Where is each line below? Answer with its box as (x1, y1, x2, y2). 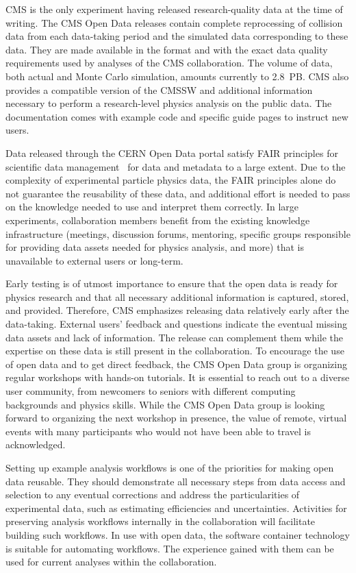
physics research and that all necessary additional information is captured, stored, (5, 289, 349, 304)
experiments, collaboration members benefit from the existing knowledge (5, 212, 310, 227)
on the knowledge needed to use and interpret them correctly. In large (5, 199, 299, 214)
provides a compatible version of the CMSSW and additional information (5, 82, 313, 97)
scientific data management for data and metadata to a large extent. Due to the (5, 159, 346, 173)
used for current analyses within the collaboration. (5, 554, 217, 569)
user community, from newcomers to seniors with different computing (5, 384, 296, 398)
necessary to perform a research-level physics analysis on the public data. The (5, 96, 332, 110)
